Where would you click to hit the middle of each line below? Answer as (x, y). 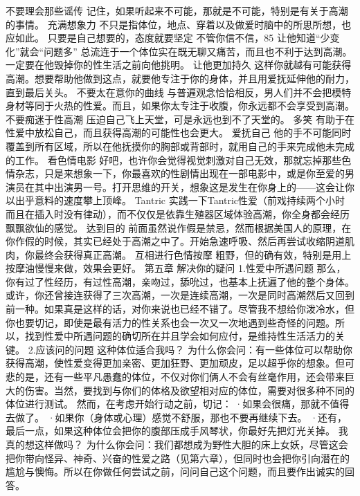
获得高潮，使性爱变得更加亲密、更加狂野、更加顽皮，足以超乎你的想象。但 (175, 363)
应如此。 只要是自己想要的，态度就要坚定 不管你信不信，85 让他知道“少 (168, 38)
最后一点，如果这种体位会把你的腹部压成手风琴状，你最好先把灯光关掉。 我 (177, 431)
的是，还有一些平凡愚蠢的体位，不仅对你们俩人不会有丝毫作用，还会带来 (180, 377)
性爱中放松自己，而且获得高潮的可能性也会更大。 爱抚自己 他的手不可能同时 (179, 132)
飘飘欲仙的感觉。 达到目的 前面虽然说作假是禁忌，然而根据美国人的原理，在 (179, 227)
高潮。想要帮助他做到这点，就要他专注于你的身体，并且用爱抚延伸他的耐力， (180, 78)
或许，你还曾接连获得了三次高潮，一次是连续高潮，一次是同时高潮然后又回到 (180, 295)
